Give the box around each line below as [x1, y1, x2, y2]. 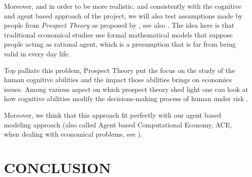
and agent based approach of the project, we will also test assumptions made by [4, 10, 243, 20]
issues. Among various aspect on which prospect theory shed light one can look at [4, 84, 249, 94]
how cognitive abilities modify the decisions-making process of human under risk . [4, 93, 249, 104]
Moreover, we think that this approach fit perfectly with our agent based [4, 109, 221, 120]
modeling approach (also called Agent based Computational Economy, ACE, [4, 119, 232, 129]
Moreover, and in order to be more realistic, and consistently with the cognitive [4, 1, 241, 11]
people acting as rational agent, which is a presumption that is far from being [4, 39, 236, 49]
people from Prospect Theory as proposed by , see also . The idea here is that [4, 20, 234, 30]
